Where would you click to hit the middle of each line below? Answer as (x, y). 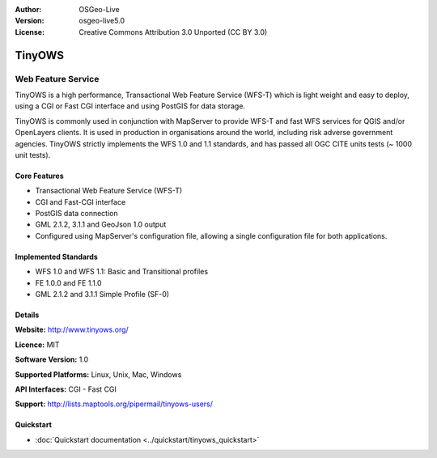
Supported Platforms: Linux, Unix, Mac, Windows (98, 374)
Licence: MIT (37, 345)
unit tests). (33, 155)
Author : (28, 9)
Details (27, 315)
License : (30, 32)
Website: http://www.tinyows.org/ (72, 330)
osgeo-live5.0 (102, 21)
